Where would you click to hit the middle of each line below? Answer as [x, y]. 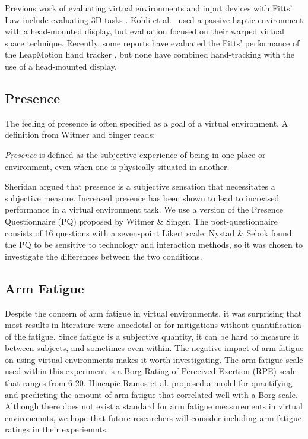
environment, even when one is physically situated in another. [117, 166]
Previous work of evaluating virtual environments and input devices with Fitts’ [149, 8]
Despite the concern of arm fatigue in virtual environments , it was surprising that [153, 313]
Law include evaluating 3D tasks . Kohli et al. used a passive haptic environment [154, 19]
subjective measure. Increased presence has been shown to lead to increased [142, 198]
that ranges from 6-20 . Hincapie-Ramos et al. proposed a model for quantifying [149, 383]
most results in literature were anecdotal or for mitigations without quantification [153, 325]
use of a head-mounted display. [61, 66]
